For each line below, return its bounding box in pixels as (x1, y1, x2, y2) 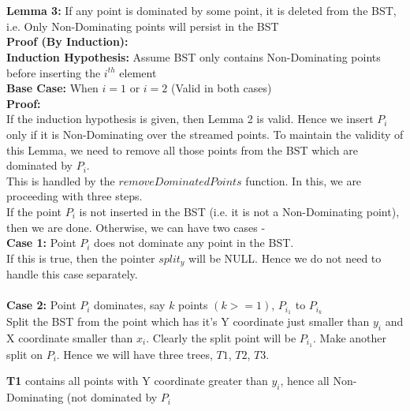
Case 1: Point (6, 234, 76, 251)
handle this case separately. (6, 266, 138, 282)
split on (6, 346, 43, 362)
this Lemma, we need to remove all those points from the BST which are (6, 141, 358, 158)
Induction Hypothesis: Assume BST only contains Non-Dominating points (6, 48, 381, 65)
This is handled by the (6, 172, 115, 189)
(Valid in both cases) (171, 80, 272, 96)
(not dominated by (66, 389, 158, 405)
